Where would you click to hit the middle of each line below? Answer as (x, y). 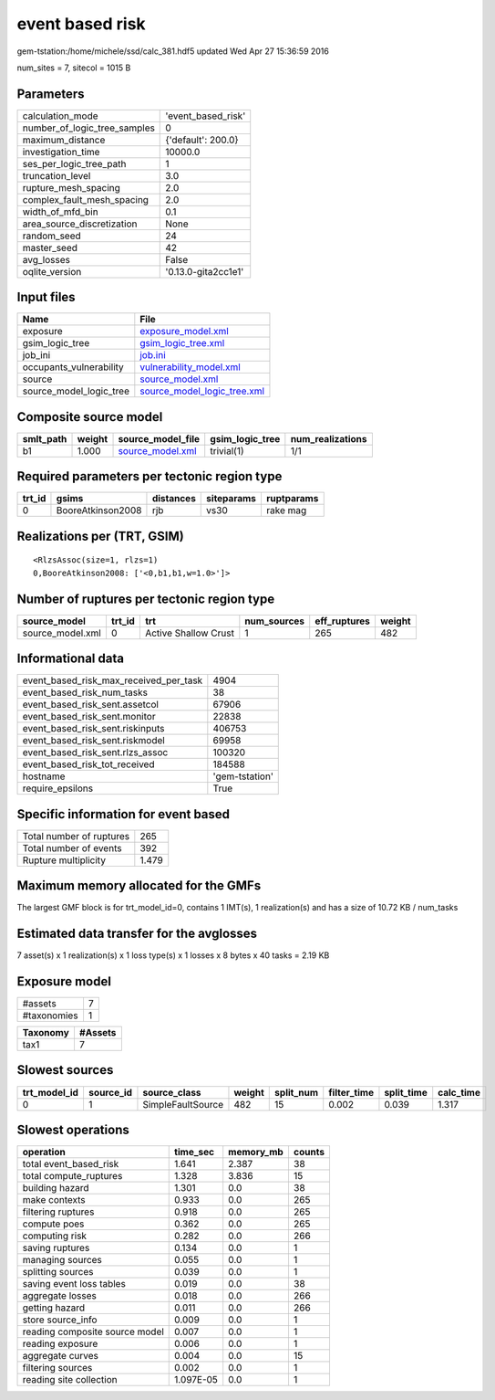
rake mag (286, 511)
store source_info (60, 1320)
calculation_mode (61, 116)
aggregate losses (60, 1296)
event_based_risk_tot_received (88, 764)
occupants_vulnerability (73, 367)
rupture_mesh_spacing (71, 187)
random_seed (52, 236)
